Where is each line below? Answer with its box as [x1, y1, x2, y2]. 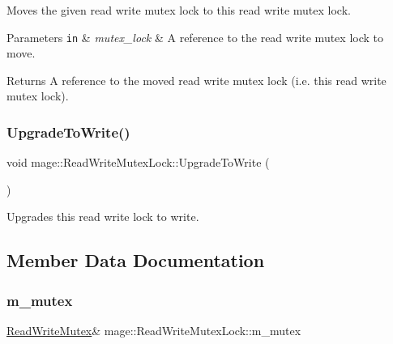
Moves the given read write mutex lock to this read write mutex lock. [6, 2, 351, 18]
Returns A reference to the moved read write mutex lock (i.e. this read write [6, 71, 387, 88]
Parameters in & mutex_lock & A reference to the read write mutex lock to [6, 28, 384, 45]
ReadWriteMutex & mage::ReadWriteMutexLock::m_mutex [6, 322, 301, 339]
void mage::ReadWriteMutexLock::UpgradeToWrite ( [6, 154, 270, 171]
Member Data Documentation [6, 248, 265, 273]
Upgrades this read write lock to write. [6, 208, 199, 225]
